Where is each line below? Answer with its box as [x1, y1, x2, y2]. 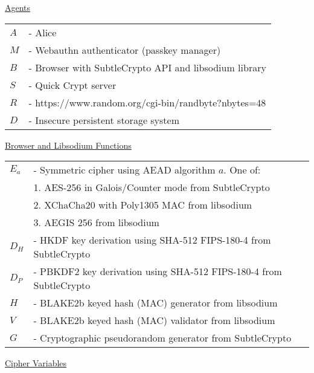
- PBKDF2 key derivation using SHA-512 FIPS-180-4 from [33, 264, 282, 279]
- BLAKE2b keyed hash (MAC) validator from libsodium [33, 313, 275, 328]
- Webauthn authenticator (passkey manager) [28, 42, 221, 57]
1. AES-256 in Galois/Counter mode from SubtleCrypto [33, 180, 270, 195]
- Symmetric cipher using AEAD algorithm [33, 163, 216, 177]
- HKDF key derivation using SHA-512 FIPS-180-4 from [33, 233, 271, 247]
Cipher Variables [5, 357, 67, 369]
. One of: [223, 163, 261, 177]
